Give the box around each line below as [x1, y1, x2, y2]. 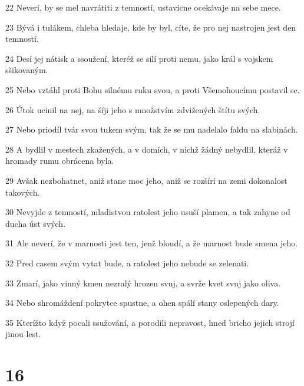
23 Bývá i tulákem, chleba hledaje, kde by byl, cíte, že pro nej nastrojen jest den [5, 21, 296, 33]
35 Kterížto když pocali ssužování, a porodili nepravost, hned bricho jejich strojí [5, 316, 295, 328]
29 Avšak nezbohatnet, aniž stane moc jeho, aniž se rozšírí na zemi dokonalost [5, 174, 288, 186]
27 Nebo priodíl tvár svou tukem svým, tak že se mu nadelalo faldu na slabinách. [5, 123, 298, 136]
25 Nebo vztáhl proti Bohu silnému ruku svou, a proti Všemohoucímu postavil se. [5, 83, 300, 95]
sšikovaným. [5, 64, 48, 76]
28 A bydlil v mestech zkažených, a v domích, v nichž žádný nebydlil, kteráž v [5, 143, 288, 155]
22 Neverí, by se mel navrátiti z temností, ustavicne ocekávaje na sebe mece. [5, 1, 281, 13]
